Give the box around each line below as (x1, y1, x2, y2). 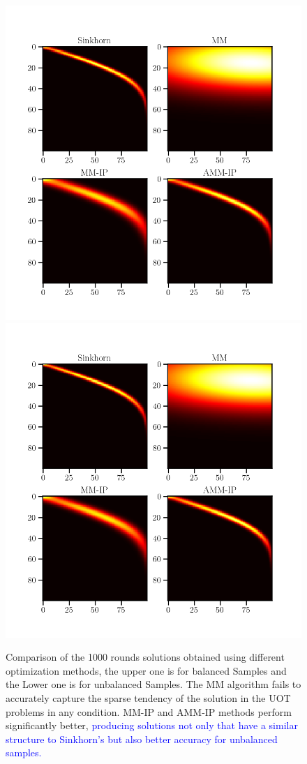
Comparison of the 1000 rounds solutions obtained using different (6, 650, 285, 664)
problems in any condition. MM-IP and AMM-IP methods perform (6, 704, 292, 719)
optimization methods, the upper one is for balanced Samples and (6, 663, 287, 677)
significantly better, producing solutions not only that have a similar (6, 718, 298, 733)
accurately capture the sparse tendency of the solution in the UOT (6, 690, 291, 705)
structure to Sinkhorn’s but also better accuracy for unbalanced (6, 731, 278, 746)
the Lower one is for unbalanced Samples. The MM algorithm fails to (6, 677, 301, 691)
